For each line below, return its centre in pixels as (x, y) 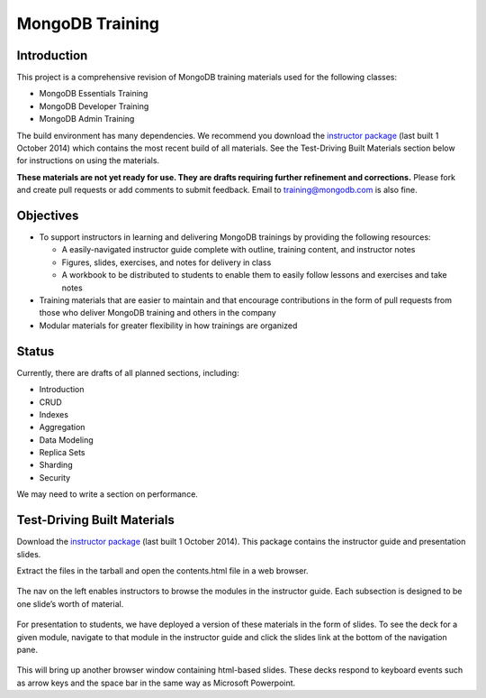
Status (36, 351)
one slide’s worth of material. (70, 603)
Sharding (56, 465)
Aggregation (62, 427)
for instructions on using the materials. (88, 161)
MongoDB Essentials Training (94, 94)
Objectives (48, 216)
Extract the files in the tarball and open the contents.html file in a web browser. (163, 570)
